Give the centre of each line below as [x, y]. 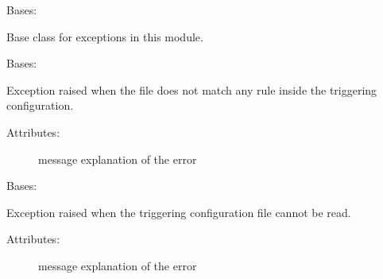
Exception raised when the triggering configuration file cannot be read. [179, 212]
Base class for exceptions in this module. [105, 36]
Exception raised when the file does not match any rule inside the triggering [192, 89]
